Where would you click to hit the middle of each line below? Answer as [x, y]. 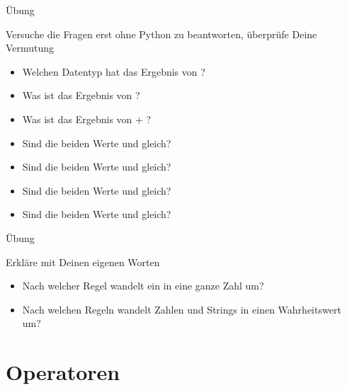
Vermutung [30, 48]
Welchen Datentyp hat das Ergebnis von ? [114, 71]
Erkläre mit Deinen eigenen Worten [83, 262]
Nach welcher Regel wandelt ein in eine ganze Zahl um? [143, 286]
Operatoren [63, 372]
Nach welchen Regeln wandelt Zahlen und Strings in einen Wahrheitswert [182, 309]
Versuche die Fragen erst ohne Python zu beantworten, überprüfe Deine [161, 34]
